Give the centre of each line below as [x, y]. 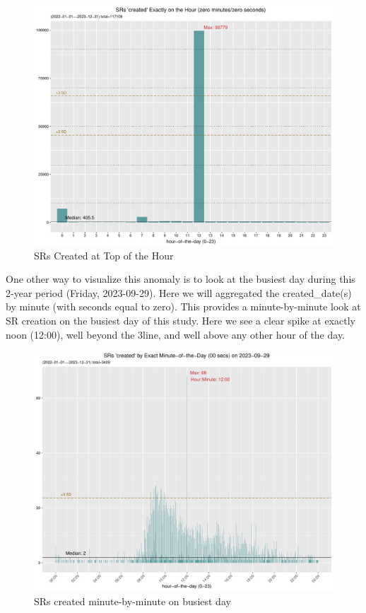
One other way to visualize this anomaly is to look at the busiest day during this [181, 279]
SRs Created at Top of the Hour [104, 255]
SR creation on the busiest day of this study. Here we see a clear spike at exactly [181, 321]
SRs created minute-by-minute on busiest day [132, 601]
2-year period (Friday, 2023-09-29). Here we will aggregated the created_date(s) [179, 292]
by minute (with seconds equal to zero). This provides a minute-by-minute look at [183, 306]
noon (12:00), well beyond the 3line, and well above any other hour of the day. [176, 334]
